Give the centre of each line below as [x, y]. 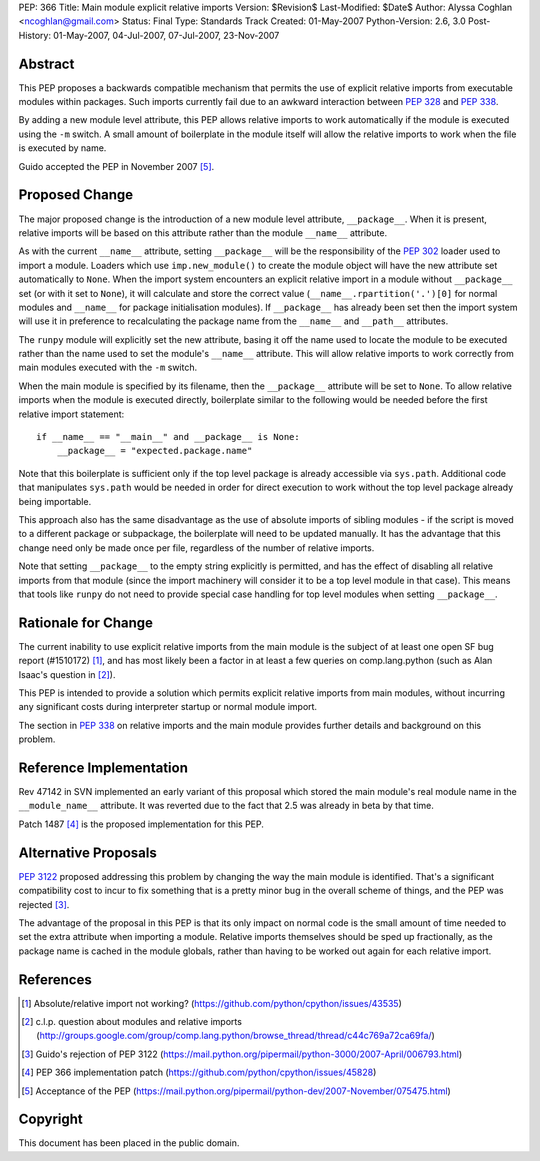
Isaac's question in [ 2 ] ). [67, 674]
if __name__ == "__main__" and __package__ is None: [168, 437]
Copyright [51, 1119]
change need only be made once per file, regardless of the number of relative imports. [196, 547]
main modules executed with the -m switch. [108, 367]
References [55, 979]
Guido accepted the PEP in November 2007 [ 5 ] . [116, 166]
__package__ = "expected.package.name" [154, 451]
